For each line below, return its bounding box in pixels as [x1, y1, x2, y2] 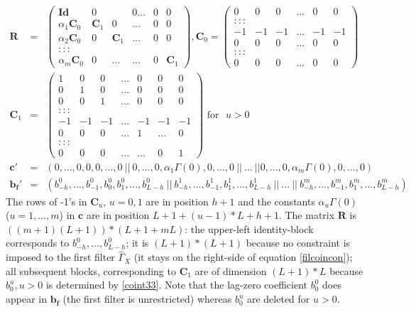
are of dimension [194, 263, 267, 278]
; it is [126, 235, 149, 250]
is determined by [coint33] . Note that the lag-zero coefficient [45, 277, 307, 292]
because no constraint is [246, 235, 351, 250]
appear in [6, 291, 48, 306]
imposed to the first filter [6, 249, 115, 264]
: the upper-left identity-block [185, 221, 314, 236]
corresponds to [6, 235, 70, 250]
